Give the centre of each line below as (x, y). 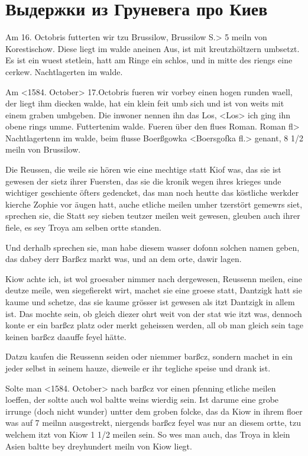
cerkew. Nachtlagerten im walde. (64, 71)
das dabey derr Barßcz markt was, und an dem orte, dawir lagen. (124, 259)
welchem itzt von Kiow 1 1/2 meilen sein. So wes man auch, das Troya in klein (148, 434)
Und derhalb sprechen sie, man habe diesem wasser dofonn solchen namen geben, (153, 247)
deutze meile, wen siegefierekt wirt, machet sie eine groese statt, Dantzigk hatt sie (154, 290)
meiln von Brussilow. (43, 149)
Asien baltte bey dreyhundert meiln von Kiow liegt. (99, 446)
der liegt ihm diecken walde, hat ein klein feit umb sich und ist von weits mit (145, 103)
